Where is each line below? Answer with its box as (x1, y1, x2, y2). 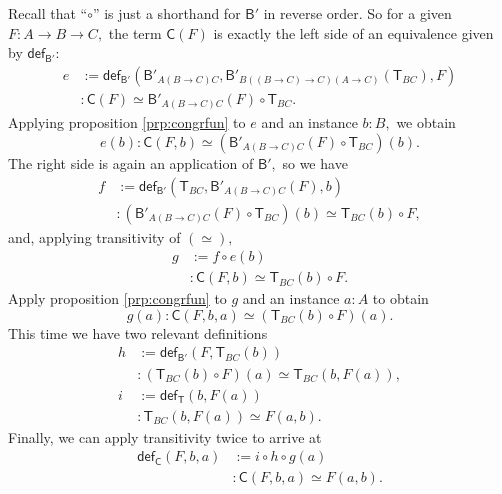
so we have (282, 152, 348, 173)
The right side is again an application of (8, 152, 254, 173)
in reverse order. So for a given (263, 3, 452, 23)
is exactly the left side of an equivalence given (213, 22, 494, 43)
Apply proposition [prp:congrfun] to (8, 288, 227, 309)
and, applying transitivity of (8, 226, 181, 247)
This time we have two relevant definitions (8, 322, 268, 343)
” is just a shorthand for (92, 3, 241, 23)
